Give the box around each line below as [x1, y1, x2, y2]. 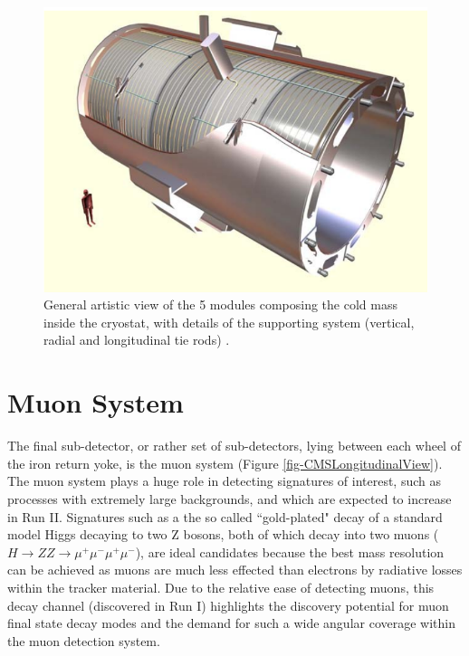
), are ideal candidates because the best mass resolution [135, 542, 445, 561]
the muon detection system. [7, 631, 160, 650]
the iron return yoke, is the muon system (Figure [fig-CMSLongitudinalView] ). [7, 453, 443, 472]
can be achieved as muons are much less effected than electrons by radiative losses [7, 560, 463, 579]
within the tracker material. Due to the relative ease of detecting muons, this [7, 577, 435, 596]
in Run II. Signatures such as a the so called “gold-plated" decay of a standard [7, 507, 443, 526]
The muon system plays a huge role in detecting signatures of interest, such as [7, 471, 442, 490]
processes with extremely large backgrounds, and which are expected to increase [7, 489, 452, 508]
